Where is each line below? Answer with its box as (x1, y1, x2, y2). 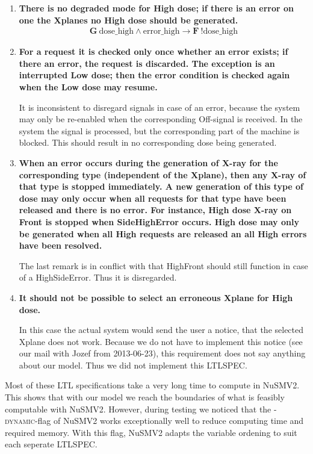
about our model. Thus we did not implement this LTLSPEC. (19, 358, 247, 371)
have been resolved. (19, 239, 102, 252)
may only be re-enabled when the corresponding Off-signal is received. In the (19, 113, 303, 125)
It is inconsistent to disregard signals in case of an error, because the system (19, 101, 300, 113)
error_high (143, 27, 180, 36)
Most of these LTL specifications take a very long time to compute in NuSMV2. (5, 379, 300, 391)
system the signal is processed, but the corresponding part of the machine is (19, 124, 300, 137)
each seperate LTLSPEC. (5, 438, 98, 450)
